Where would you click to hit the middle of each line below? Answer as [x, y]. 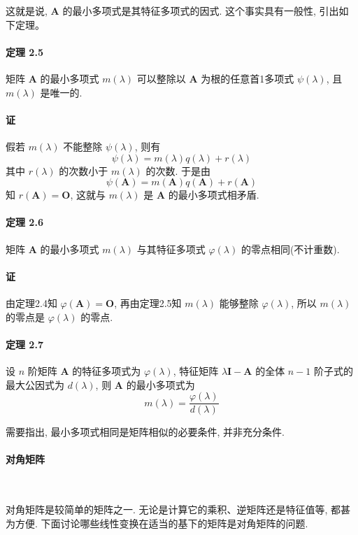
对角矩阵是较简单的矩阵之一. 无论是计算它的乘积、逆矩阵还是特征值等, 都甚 [178, 509]
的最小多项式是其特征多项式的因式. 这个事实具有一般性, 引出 [201, 10]
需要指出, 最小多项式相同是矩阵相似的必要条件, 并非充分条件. [145, 432]
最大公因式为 [35, 384]
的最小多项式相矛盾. [214, 195]
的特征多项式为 [107, 370]
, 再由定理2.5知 [148, 302]
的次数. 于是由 [178, 170]
